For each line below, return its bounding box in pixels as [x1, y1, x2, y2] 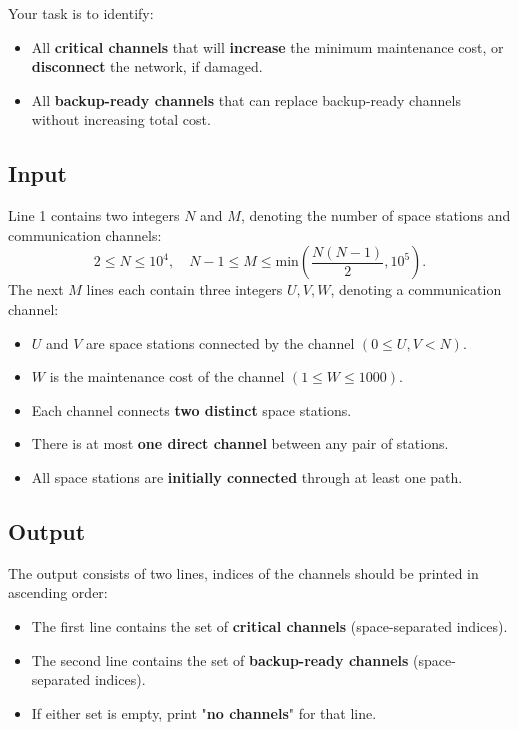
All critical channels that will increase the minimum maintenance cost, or [31, 36, 504, 57]
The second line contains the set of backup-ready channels [31, 649, 409, 670]
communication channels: [8, 224, 162, 245]
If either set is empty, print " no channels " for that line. [31, 702, 377, 723]
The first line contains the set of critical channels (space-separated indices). [31, 615, 508, 636]
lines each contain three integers [86, 279, 283, 300]
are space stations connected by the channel [86, 332, 355, 353]
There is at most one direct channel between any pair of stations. [31, 433, 449, 454]
